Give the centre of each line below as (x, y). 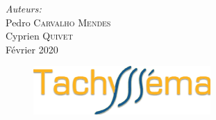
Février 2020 (32, 49)
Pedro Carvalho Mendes (58, 22)
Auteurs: (24, 8)
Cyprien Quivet (39, 36)
